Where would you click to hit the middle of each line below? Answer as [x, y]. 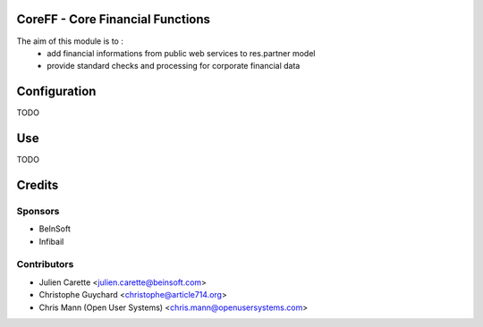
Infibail [51, 241]
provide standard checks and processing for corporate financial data [174, 66]
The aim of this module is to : [70, 41]
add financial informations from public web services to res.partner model [181, 53]
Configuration [56, 92]
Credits [38, 184]
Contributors [45, 264]
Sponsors [38, 211]
